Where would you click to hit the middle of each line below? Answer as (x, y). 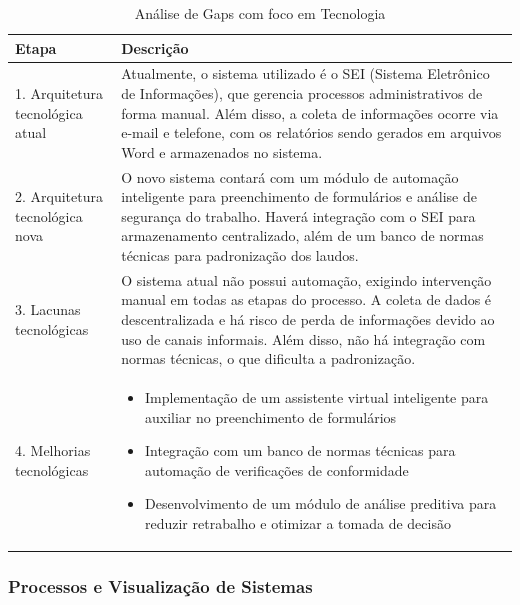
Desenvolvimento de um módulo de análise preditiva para (320, 503)
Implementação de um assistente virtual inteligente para (316, 397)
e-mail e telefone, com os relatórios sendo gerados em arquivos (311, 132)
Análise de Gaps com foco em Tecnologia (260, 13)
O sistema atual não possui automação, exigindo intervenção (306, 279)
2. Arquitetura (59, 196)
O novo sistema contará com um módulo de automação (290, 176)
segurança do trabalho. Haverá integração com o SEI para (298, 215)
